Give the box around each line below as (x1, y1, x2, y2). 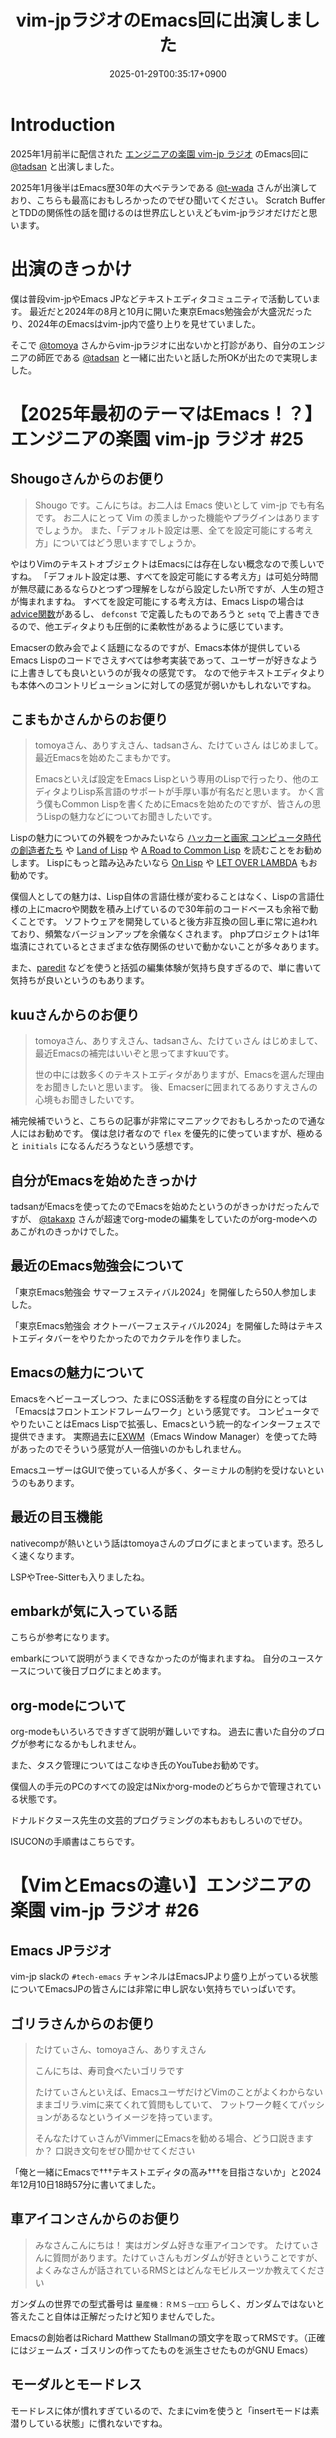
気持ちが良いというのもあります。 (10, 974, 150, 986)
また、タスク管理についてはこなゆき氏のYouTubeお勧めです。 (10, 1759, 265, 1771)
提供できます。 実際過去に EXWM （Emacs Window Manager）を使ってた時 (10, 1430, 318, 1442)
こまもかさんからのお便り (10, 711, 168, 728)
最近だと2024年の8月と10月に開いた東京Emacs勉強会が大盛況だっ (29, 305, 304, 317)
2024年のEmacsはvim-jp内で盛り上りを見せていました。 (27, 317, 262, 330)
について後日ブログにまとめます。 (27, 1665, 167, 1677)
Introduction (10, 113, 116, 136)
